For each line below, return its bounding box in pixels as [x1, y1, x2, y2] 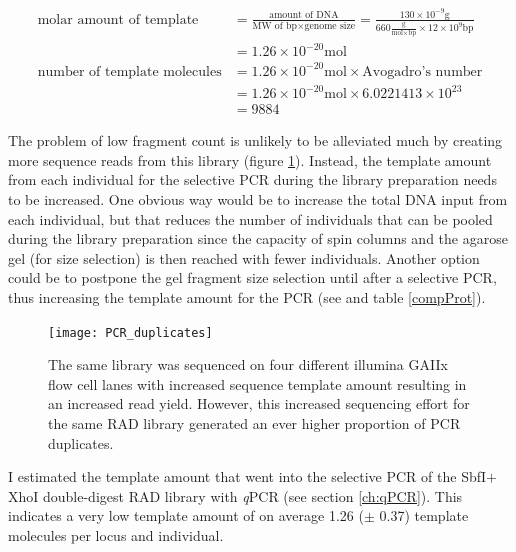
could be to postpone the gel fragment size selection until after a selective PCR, [8, 267, 497, 288]
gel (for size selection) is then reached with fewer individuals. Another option [8, 247, 480, 268]
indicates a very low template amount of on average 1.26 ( [8, 505, 364, 526]
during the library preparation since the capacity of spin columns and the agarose [8, 228, 508, 249]
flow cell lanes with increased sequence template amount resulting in [48, 373, 467, 394]
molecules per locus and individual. [8, 524, 224, 545]
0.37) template [379, 505, 469, 526]
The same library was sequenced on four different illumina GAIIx [48, 354, 448, 375]
